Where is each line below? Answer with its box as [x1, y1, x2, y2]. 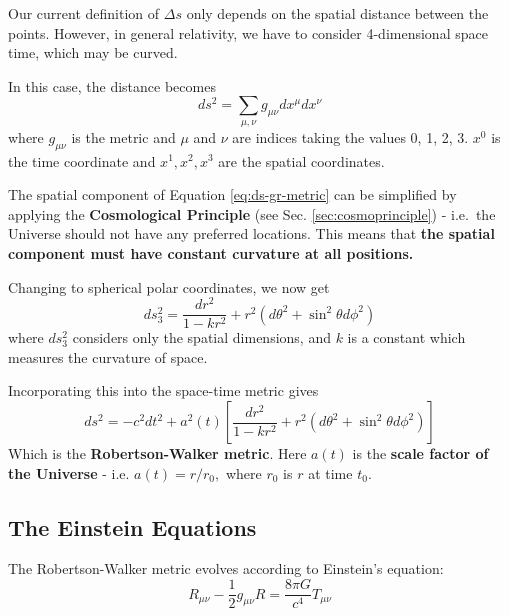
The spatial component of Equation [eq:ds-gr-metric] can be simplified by [8, 184, 457, 205]
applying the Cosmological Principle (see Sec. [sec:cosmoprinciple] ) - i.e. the [8, 203, 496, 224]
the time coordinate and [8, 150, 156, 171]
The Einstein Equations [8, 511, 257, 542]
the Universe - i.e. [8, 462, 130, 483]
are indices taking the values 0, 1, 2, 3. [232, 126, 469, 147]
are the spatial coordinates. [218, 150, 385, 171]
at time [308, 462, 353, 483]
